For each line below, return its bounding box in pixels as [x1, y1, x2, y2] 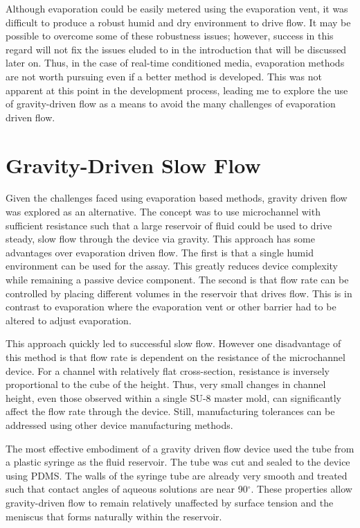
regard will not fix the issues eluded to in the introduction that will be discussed [6, 42, 347, 56]
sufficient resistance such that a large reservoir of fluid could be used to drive [6, 218, 332, 232]
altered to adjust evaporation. [6, 313, 132, 327]
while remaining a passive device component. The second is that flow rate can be [6, 272, 349, 287]
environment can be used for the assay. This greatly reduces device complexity [6, 258, 339, 273]
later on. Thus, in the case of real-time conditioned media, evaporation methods [6, 55, 345, 70]
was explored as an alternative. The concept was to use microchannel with [6, 204, 321, 219]
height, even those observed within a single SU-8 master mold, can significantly [6, 390, 342, 405]
